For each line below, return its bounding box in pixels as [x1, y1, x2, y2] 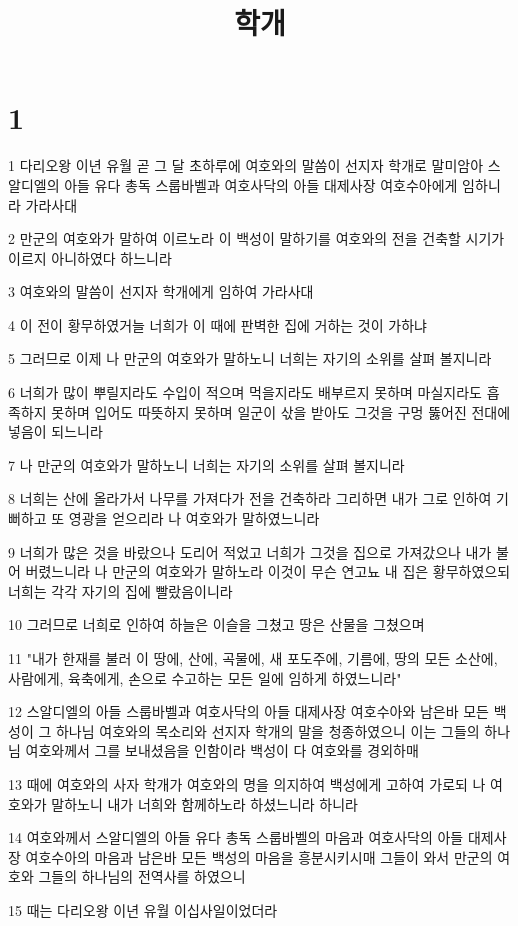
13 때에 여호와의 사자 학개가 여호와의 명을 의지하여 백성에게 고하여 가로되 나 [8, 773, 486, 794]
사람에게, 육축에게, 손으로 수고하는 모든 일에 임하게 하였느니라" [8, 667, 402, 688]
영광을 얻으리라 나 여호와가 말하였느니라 [68, 508, 320, 529]
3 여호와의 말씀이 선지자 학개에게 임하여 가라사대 [8, 281, 314, 302]
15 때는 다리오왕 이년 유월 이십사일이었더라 [8, 899, 278, 920]
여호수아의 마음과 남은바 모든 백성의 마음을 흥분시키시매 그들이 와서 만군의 [25, 846, 493, 867]
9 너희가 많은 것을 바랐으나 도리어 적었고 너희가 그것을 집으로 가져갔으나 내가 [8, 541, 492, 562]
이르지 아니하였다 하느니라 [8, 247, 172, 268]
